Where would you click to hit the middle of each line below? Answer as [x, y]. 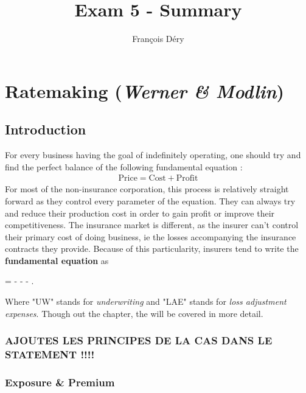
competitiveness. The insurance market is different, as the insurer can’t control [152, 225]
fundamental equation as [57, 260]
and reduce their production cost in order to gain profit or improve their [140, 213]
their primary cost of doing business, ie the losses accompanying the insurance [151, 236]
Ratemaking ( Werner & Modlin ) [145, 91]
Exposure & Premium [60, 382]
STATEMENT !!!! [50, 354]
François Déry [158, 39]
